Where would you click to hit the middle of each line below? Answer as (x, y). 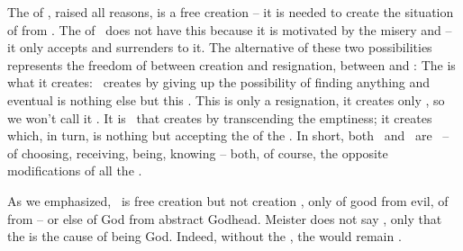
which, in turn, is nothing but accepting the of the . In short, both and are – (228, 135)
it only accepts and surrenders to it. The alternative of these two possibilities (220, 47)
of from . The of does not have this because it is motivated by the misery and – (230, 29)
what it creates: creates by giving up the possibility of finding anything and (219, 82)
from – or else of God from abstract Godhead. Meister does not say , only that (225, 218)
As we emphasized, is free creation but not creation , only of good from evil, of (228, 200)
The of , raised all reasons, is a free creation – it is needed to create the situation (231, 12)
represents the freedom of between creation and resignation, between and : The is (231, 64)
